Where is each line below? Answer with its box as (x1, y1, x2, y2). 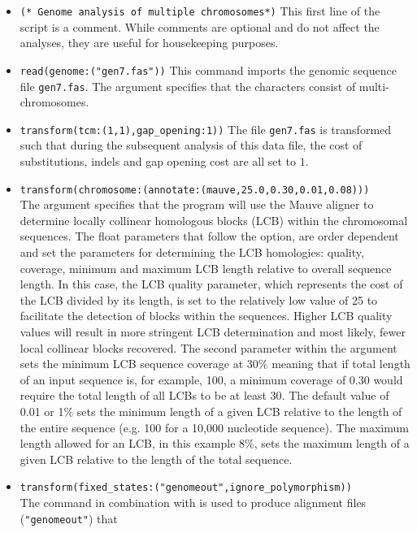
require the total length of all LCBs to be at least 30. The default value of (20, 387, 389, 404)
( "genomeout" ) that (20, 509, 118, 526)
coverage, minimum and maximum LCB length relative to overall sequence (20, 259, 392, 276)
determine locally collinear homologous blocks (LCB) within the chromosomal (20, 211, 408, 228)
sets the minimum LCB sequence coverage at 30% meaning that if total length (20, 355, 410, 372)
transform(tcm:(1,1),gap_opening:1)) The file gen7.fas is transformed (20, 120, 392, 137)
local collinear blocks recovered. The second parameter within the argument (20, 339, 397, 356)
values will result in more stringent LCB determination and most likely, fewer (20, 323, 406, 340)
